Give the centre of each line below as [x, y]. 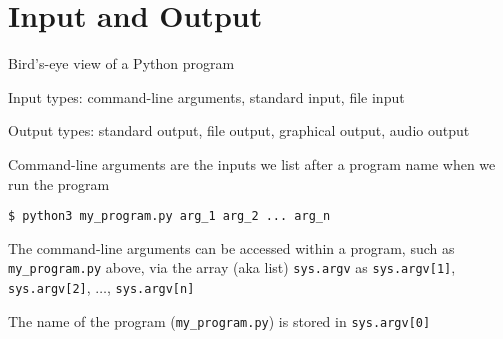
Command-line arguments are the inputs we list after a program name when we [252, 163]
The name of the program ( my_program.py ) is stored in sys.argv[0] [219, 320]
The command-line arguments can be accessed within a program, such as [231, 247]
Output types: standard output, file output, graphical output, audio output [239, 130]
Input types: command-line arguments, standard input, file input [206, 96]
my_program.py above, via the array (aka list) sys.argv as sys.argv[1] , [232, 267]
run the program [59, 183]
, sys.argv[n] [151, 287]
